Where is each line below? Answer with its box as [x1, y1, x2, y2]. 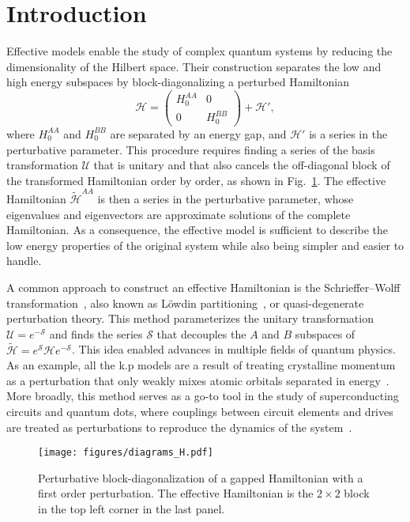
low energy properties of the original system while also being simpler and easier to [6, 236, 404, 253]
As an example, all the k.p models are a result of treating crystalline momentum [6, 357, 396, 373]
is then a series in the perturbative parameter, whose [97, 191, 354, 207]
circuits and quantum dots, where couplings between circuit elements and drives [6, 403, 393, 419]
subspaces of [295, 325, 355, 342]
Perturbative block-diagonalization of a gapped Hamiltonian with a [38, 469, 363, 486]
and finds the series [49, 325, 143, 342]
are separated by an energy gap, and [110, 125, 287, 142]
